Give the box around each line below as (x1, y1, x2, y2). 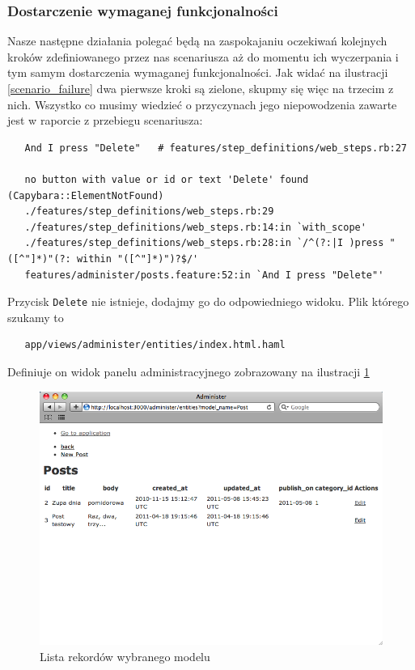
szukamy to (7, 308, 64, 325)
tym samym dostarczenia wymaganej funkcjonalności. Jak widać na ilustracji (7, 64, 388, 81)
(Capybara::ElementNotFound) (7, 189, 164, 201)
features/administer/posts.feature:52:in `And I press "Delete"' (24, 269, 384, 281)
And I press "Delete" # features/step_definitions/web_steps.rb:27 (24, 142, 407, 154)
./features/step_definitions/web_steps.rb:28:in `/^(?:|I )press (24, 237, 384, 249)
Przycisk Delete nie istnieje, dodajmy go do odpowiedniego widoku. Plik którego (7, 293, 409, 310)
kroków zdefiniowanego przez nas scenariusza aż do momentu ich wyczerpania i (7, 48, 399, 65)
